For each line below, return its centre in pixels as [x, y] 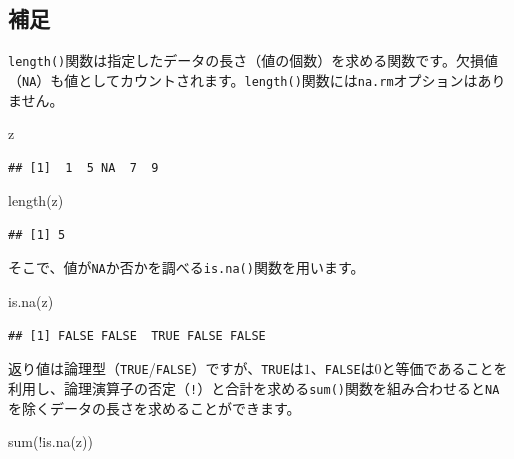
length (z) [36, 200]
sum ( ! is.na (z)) [50, 441]
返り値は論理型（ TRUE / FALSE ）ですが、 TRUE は [156, 368]
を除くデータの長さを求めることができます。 [154, 407]
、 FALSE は [342, 368]
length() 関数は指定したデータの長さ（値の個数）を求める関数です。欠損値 [253, 60]
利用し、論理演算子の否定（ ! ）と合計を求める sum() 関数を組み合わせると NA [254, 387]
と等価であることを [444, 368]
